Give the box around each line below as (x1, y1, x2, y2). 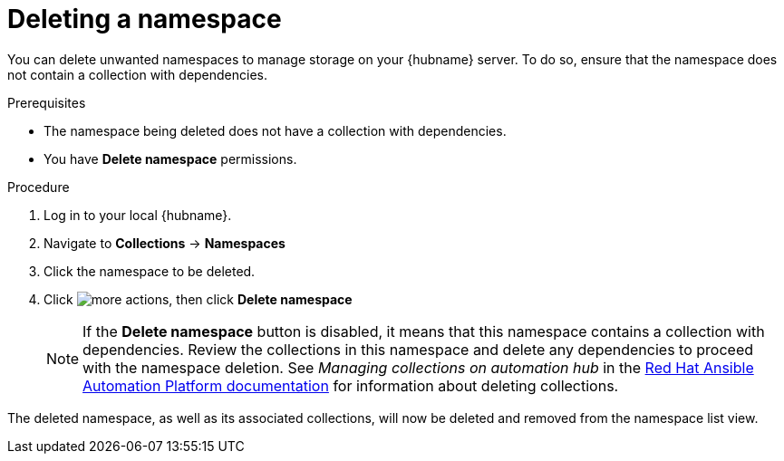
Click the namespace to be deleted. (44, 263, 256, 279)
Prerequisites (7, 94, 86, 110)
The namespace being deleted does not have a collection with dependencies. (44, 122, 507, 139)
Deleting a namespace (7, 4, 282, 34)
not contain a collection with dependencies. (7, 66, 268, 82)
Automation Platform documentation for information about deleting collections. (82, 376, 619, 395)
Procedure (7, 178, 70, 195)
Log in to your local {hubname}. (44, 206, 232, 223)
